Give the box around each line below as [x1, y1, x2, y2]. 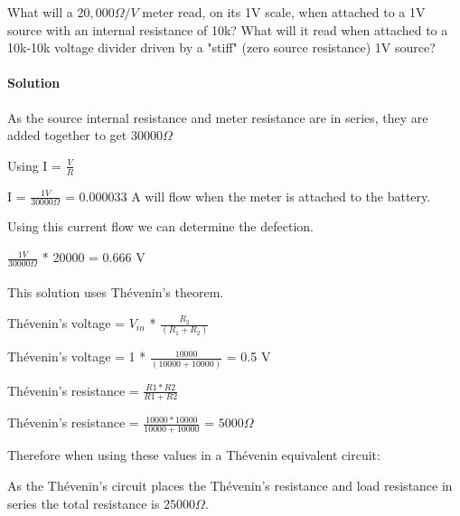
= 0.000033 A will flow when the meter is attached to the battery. [65, 186, 431, 205]
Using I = [7, 155, 61, 174]
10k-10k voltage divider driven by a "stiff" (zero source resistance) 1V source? [7, 38, 436, 57]
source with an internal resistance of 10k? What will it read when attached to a [7, 20, 448, 39]
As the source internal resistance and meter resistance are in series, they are [7, 108, 428, 127]
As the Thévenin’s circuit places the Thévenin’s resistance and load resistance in [7, 475, 453, 494]
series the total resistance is [7, 493, 160, 512]
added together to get [7, 126, 127, 145]
